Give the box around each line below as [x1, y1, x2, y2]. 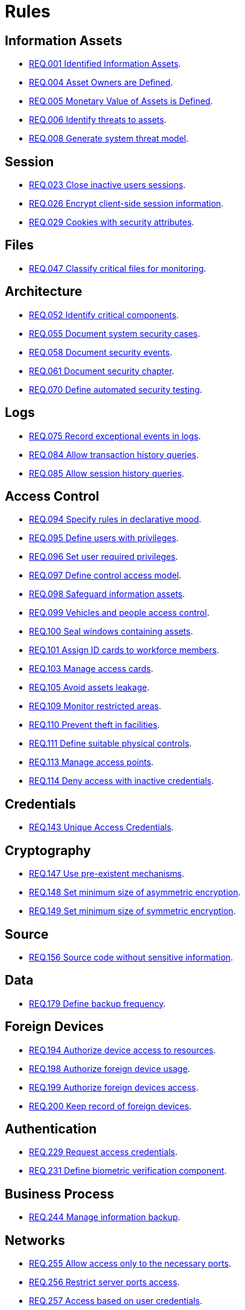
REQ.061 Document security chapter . [29, 365, 175, 376]
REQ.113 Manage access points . [29, 757, 154, 768]
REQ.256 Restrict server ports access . [29, 1277, 180, 1288]
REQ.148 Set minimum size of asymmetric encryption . [29, 887, 241, 898]
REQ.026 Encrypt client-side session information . [29, 198, 224, 209]
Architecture [5, 284, 82, 299]
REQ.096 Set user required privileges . [29, 551, 178, 562]
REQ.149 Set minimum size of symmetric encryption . [29, 906, 236, 917]
